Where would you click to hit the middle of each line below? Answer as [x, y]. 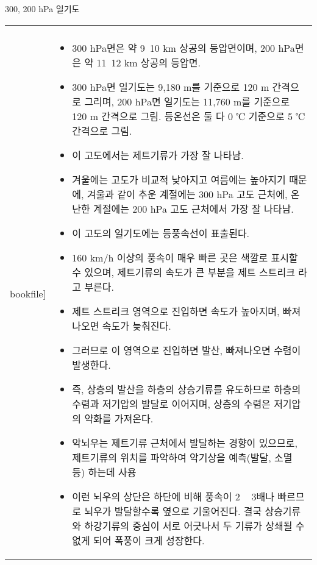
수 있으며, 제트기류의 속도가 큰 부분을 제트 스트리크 [183, 272]
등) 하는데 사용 [104, 472]
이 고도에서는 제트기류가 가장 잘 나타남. [158, 155]
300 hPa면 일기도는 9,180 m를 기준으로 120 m [171, 87]
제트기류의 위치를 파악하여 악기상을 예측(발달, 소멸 [182, 457]
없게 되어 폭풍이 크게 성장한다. [138, 540]
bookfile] [28, 294]
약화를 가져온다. [119, 418]
